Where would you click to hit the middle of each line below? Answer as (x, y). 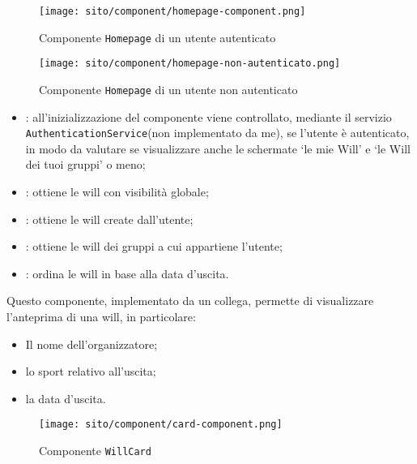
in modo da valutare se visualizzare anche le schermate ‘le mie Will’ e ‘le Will (218, 148)
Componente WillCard (95, 451)
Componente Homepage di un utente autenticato (157, 37)
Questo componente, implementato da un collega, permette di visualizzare (190, 301)
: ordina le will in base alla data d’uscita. (127, 273)
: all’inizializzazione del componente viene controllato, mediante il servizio (208, 116)
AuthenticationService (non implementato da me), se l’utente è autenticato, (217, 133)
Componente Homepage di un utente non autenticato (168, 89)
